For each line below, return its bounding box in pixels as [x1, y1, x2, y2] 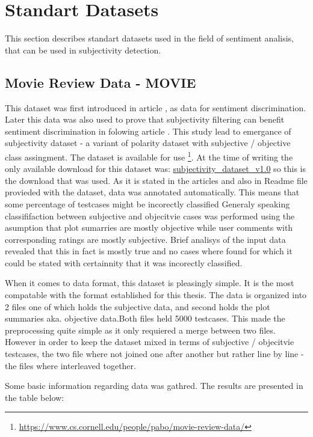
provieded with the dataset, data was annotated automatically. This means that [5, 186, 300, 198]
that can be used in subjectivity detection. [5, 43, 161, 56]
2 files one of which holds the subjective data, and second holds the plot [5, 300, 270, 313]
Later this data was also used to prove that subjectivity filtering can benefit [5, 113, 285, 126]
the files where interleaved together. [5, 359, 136, 371]
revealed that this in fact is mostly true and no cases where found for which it [5, 245, 293, 257]
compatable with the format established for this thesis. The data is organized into [5, 289, 307, 301]
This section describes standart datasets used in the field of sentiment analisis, [5, 32, 294, 44]
